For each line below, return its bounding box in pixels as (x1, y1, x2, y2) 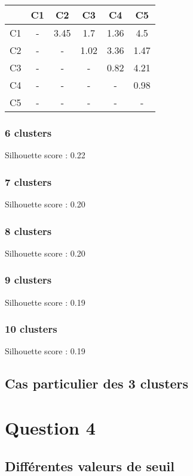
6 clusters (5, 125, 52, 140)
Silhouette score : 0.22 (5, 149, 85, 161)
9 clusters (5, 272, 52, 287)
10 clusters (5, 321, 57, 336)
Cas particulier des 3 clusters (5, 374, 189, 393)
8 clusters (5, 223, 52, 238)
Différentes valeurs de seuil (5, 456, 174, 475)
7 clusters (5, 174, 52, 189)
